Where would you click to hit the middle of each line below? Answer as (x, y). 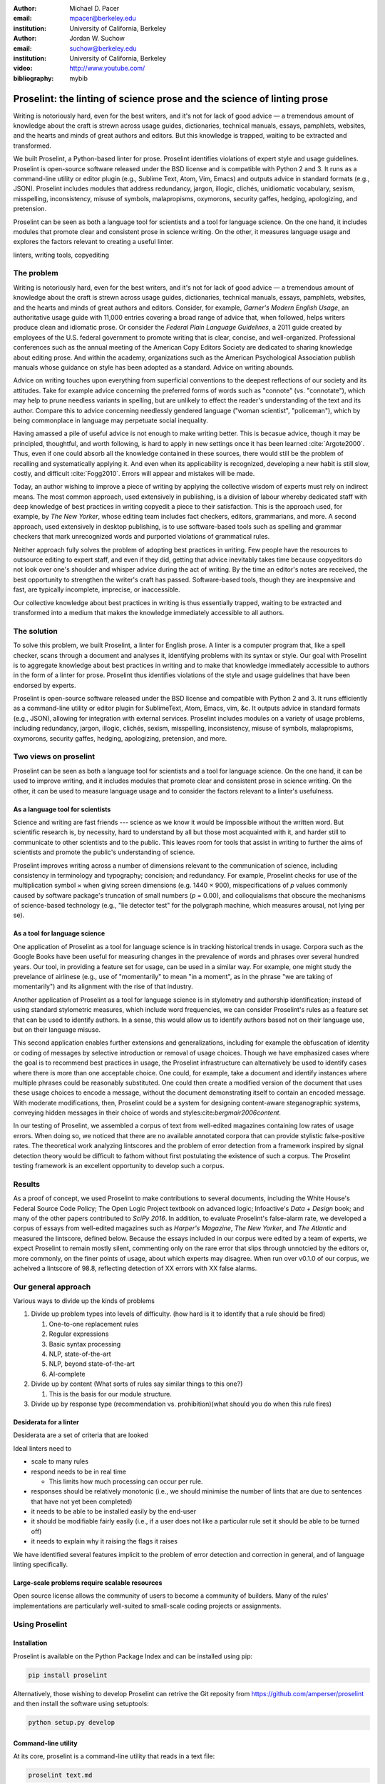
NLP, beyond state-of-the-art (92, 1364)
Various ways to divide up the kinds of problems (84, 1301)
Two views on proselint (54, 756)
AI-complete (67, 1374)
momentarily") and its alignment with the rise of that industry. (103, 987)
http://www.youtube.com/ (107, 69)
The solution (36, 631)
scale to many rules (60, 1461)
